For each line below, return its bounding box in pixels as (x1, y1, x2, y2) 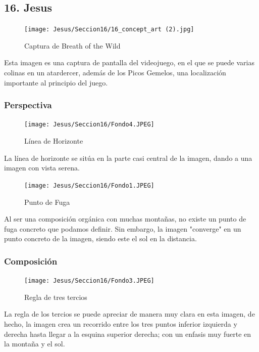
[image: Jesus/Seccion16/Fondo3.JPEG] (24, 277, 154, 285)
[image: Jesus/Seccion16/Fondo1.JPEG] (24, 182, 154, 189)
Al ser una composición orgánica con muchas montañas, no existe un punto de (4, 213, 246, 224)
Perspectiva (4, 99, 52, 111)
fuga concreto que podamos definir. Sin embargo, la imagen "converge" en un (4, 223, 241, 234)
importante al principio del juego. (4, 77, 108, 87)
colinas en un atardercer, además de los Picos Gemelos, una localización (4, 67, 226, 78)
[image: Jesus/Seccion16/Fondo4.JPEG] (24, 121, 154, 128)
